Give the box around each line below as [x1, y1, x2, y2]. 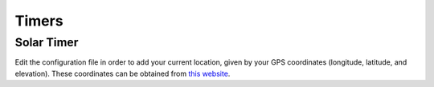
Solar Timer [14, 35, 79, 49]
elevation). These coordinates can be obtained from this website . [14, 69, 231, 78]
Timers [14, 12, 63, 30]
